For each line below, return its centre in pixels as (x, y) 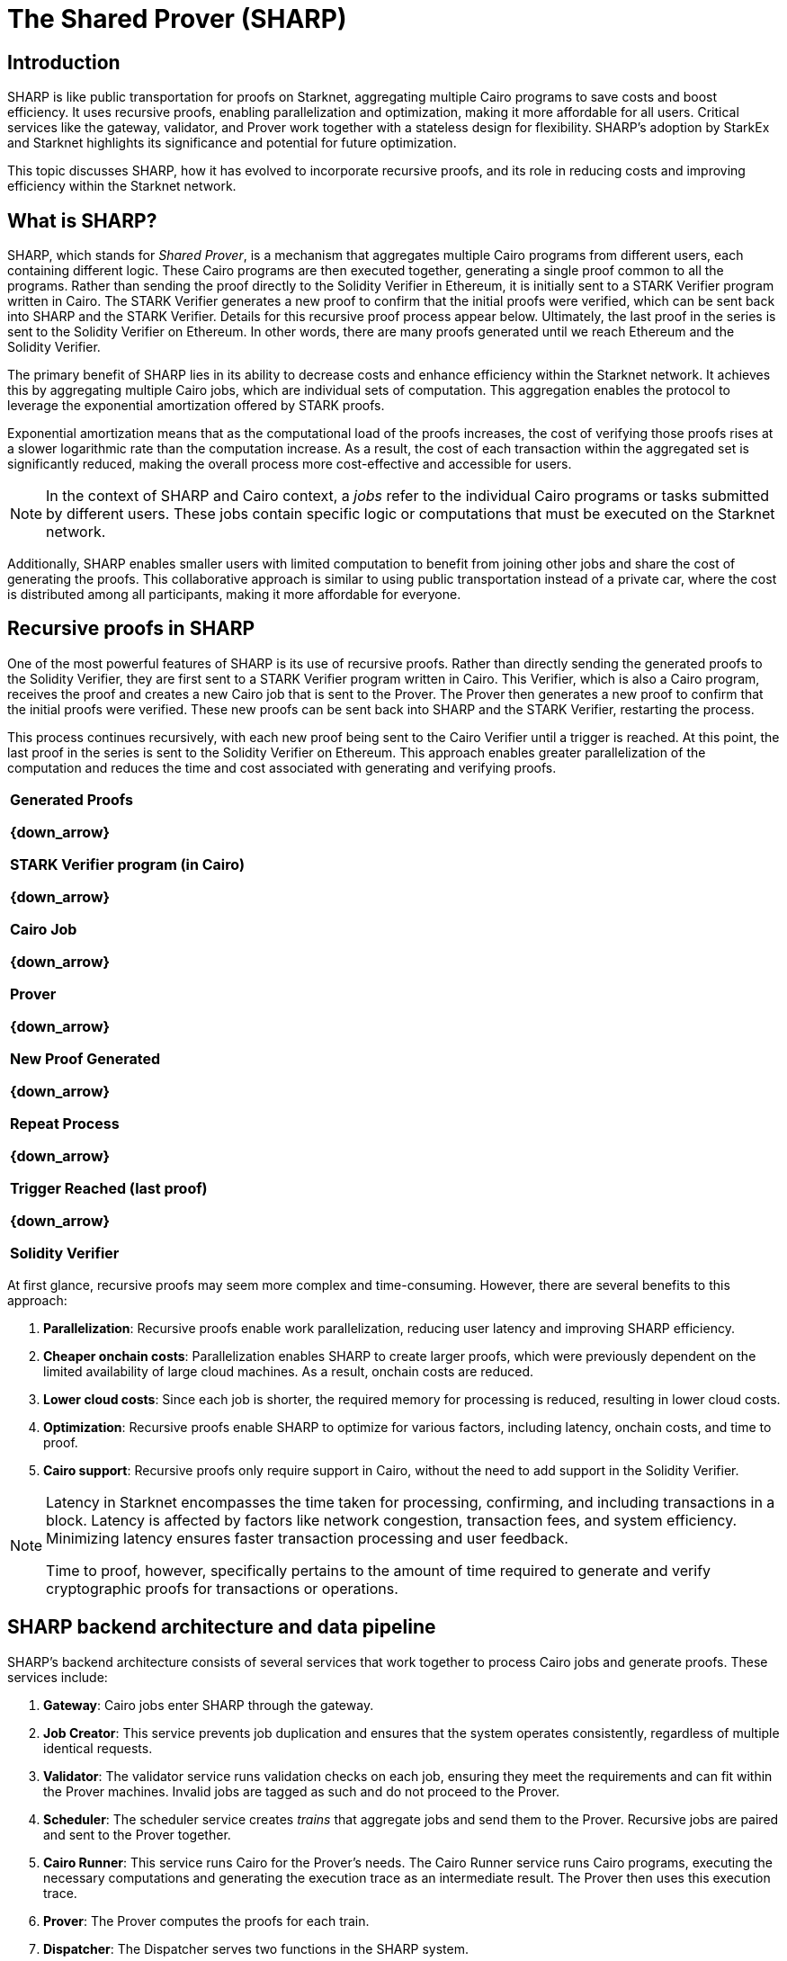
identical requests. (98, 1748)
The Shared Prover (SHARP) (177, 19)
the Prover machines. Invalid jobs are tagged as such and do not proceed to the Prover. (302, 1791)
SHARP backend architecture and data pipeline (222, 1627)
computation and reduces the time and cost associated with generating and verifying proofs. (282, 767)
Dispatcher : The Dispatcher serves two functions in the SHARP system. (256, 1948)
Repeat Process (65, 1123)
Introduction (64, 62)
